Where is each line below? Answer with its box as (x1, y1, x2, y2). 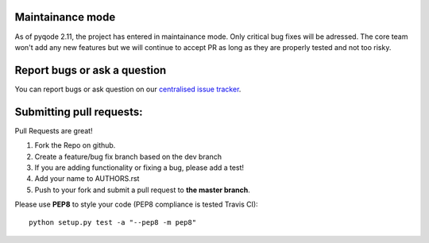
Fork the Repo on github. (34, 141, 116, 150)
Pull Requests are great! (14, 125, 93, 135)
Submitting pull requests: (14, 105, 143, 118)
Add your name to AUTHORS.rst (34, 174, 140, 183)
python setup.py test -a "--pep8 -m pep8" (29, 218, 197, 227)
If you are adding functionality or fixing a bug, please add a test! (34, 163, 245, 172)
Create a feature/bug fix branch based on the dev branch (34, 152, 222, 161)
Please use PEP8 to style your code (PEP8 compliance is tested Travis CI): (14, 199, 258, 210)
